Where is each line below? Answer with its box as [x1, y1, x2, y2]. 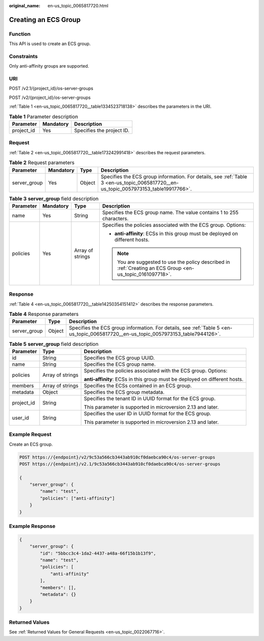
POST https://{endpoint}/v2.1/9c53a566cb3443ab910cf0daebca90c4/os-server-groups [19, 461, 221, 467]
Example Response [9, 522, 56, 529]
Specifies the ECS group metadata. [84, 388, 165, 395]
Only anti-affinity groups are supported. [9, 63, 89, 69]
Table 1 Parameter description [9, 113, 78, 120]
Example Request [9, 431, 51, 438]
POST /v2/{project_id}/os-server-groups [9, 95, 91, 100]
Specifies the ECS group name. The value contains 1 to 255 [102, 209, 239, 215]
